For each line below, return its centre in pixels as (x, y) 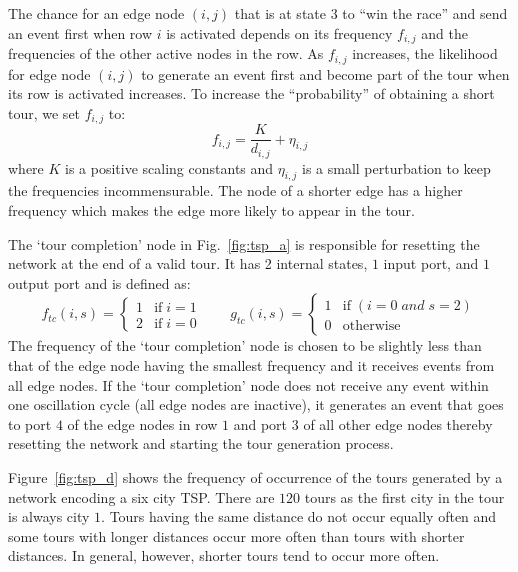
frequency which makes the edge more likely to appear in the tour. (211, 210)
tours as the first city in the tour (404, 496)
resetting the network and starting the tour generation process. (201, 443)
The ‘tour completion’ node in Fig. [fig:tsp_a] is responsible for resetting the (244, 243)
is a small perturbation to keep (396, 167)
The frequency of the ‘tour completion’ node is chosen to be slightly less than (245, 345)
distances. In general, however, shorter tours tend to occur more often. (224, 555)
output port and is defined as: (99, 282)
